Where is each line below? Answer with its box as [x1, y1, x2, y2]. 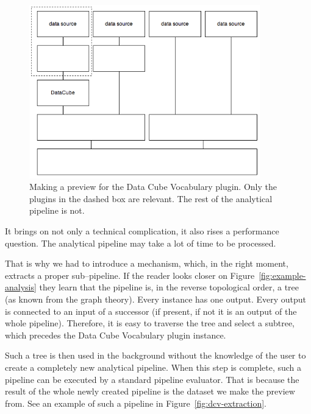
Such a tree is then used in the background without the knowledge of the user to [5, 349, 306, 362]
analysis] [5, 281, 37, 293]
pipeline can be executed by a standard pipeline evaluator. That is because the [5, 373, 299, 385]
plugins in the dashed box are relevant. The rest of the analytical [29, 192, 273, 205]
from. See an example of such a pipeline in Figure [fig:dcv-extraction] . [5, 396, 266, 409]
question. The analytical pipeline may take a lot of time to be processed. [5, 236, 276, 249]
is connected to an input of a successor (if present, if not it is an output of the [5, 304, 297, 317]
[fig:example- [259, 268, 306, 281]
